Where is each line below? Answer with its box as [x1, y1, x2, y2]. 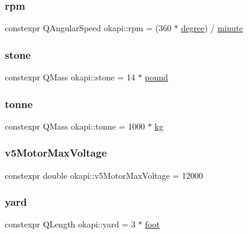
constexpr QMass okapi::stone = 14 [5, 71, 135, 83]
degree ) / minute [181, 22, 243, 34]
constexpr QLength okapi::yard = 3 [5, 218, 136, 230]
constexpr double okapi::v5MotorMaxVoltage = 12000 [5, 169, 203, 181]
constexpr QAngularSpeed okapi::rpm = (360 [5, 22, 172, 34]
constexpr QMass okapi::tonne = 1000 [5, 119, 145, 132]
